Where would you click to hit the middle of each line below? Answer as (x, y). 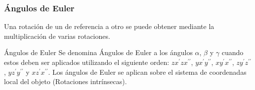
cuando (233, 52)
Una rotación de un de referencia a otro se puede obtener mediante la (109, 26)
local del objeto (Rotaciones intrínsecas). (65, 81)
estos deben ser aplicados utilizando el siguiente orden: (87, 62)
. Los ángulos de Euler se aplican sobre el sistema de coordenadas (147, 72)
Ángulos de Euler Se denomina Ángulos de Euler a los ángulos (98, 52)
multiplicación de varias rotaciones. (57, 36)
